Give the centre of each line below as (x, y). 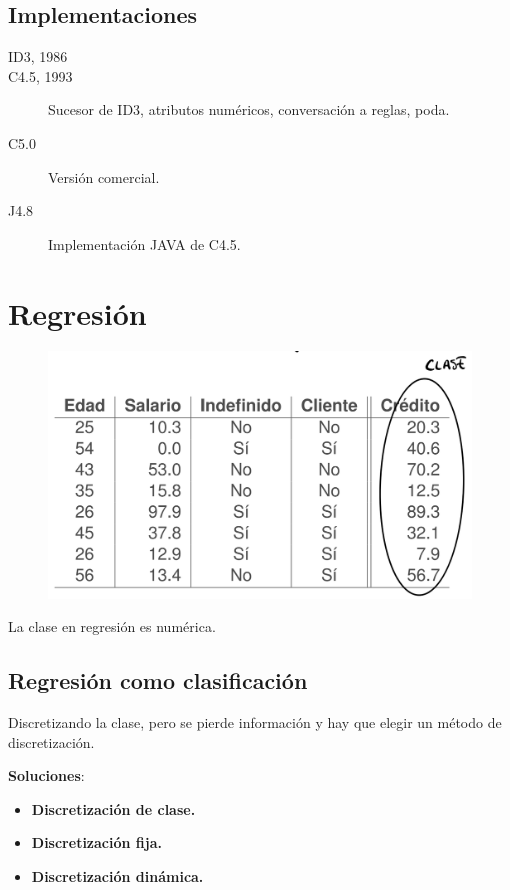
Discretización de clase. (113, 808)
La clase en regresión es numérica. (112, 626)
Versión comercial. (104, 176)
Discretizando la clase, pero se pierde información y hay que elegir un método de (255, 722)
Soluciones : (46, 775)
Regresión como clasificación (158, 680)
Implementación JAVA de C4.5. (144, 243)
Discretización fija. (96, 842)
